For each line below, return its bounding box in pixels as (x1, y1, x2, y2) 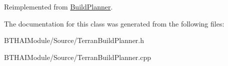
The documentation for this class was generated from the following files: (4, 18, 224, 28)
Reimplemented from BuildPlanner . (4, 1, 113, 11)
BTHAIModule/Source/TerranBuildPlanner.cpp (4, 51, 151, 62)
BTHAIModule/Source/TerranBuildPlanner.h (4, 35, 144, 45)
